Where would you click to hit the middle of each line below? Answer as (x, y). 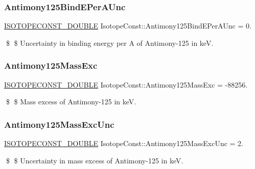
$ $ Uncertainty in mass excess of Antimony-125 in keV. (95, 160)
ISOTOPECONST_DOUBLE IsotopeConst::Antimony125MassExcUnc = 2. (124, 143)
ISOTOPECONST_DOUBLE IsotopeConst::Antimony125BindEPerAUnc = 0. (128, 26)
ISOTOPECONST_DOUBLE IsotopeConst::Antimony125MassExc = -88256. (126, 84)
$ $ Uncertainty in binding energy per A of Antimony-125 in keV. (110, 43)
